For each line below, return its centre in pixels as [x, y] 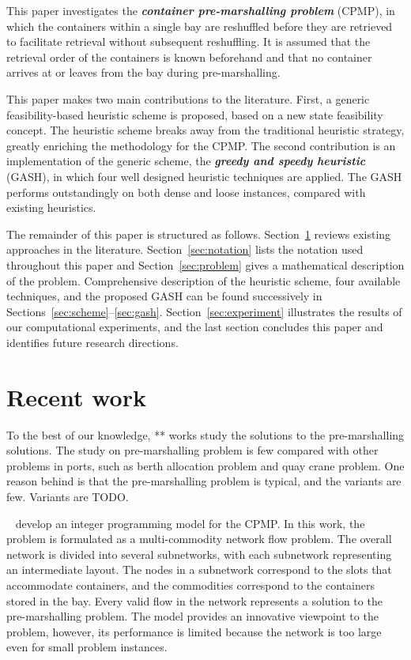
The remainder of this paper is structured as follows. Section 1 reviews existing [199, 234]
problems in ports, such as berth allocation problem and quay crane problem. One [205, 465]
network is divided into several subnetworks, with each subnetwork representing [199, 554]
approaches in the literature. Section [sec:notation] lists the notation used [185, 249]
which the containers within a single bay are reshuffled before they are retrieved [200, 26]
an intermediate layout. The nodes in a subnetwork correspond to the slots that [199, 569]
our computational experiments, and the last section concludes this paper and [195, 327]
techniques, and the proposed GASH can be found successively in [164, 296]
